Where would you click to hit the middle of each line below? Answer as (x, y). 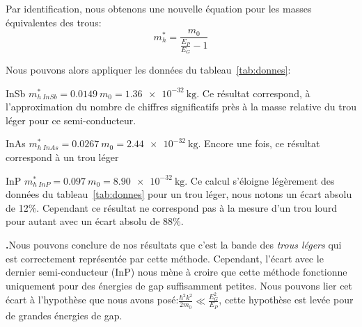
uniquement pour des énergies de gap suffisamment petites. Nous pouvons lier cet (179, 285)
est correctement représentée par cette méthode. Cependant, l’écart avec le (165, 258)
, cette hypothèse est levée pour (286, 300)
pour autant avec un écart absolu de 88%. (95, 221)
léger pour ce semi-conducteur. (71, 120)
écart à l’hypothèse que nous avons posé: (92, 300)
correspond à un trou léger (62, 157)
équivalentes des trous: (54, 22)
